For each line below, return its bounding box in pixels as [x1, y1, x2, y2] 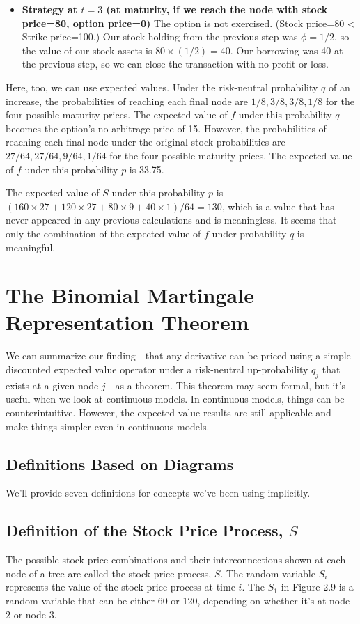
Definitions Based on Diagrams [6, 453, 234, 474]
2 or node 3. [6, 607, 57, 621]
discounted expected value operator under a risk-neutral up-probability [6, 362, 308, 376]
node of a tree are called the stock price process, [6, 565, 212, 580]
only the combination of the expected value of [6, 226, 201, 240]
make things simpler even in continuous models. [6, 419, 210, 433]
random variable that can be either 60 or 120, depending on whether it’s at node [6, 593, 350, 607]
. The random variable [220, 565, 315, 580]
